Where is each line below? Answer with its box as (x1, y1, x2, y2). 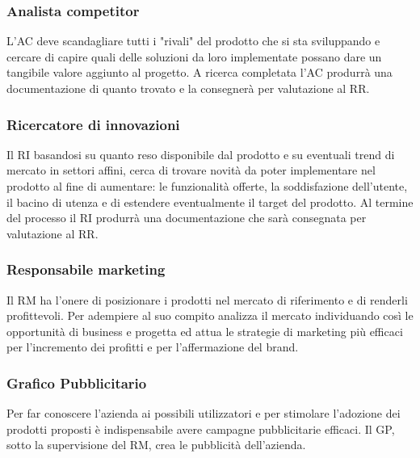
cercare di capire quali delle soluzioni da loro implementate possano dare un (6, 48, 382, 65)
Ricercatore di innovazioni (6, 114, 180, 134)
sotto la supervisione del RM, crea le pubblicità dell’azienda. (6, 436, 306, 453)
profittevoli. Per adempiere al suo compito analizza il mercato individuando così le (6, 307, 414, 324)
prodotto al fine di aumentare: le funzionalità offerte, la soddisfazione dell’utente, (6, 178, 408, 194)
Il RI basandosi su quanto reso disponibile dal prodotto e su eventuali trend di (6, 145, 395, 162)
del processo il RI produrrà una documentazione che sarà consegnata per (6, 209, 367, 226)
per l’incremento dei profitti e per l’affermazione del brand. (6, 338, 299, 355)
